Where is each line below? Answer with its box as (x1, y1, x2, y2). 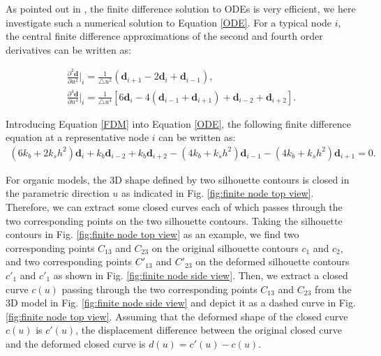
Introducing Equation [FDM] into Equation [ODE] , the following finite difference (6, 116, 351, 131)
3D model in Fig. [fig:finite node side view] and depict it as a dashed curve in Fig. (6, 295, 356, 310)
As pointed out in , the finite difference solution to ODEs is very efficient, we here (6, 1, 356, 15)
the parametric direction (6, 186, 110, 200)
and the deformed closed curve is (6, 336, 146, 350)
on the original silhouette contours (151, 240, 299, 255)
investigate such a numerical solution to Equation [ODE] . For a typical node (6, 15, 332, 29)
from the (315, 281, 352, 296)
